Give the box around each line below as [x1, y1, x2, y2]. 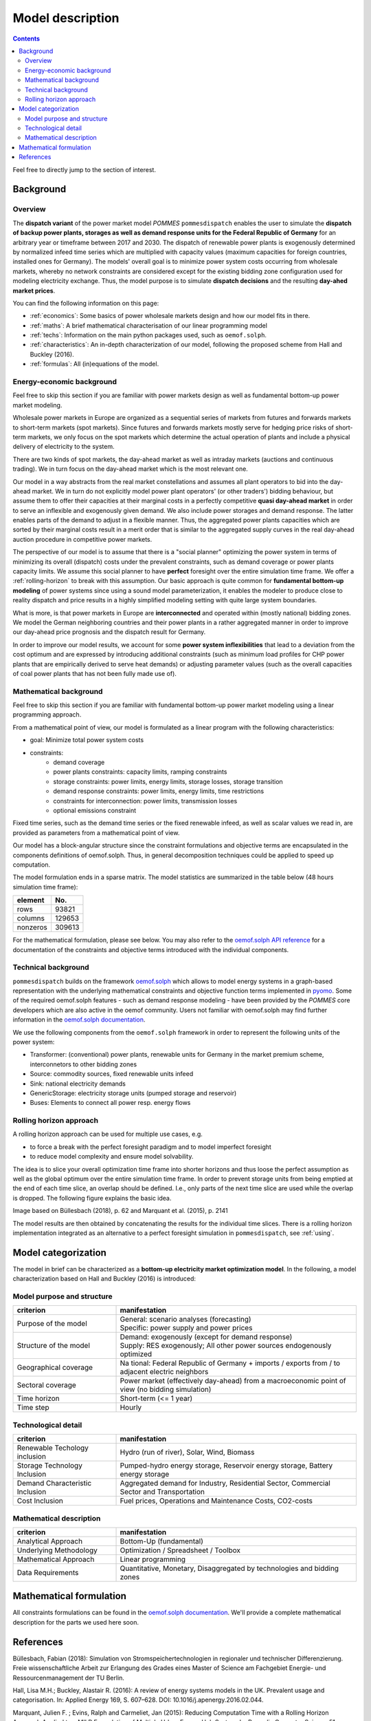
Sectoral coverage [16, 1380, 77, 1390]
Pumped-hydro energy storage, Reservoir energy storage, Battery [120, 1461, 333, 1470]
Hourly [120, 1403, 142, 1413]
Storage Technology [16, 1461, 82, 1470]
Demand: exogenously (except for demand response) [120, 1332, 293, 1342]
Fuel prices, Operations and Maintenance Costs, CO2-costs [120, 1496, 313, 1506]
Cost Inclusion [16, 1496, 63, 1506]
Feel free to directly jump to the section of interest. [12, 165, 156, 173]
